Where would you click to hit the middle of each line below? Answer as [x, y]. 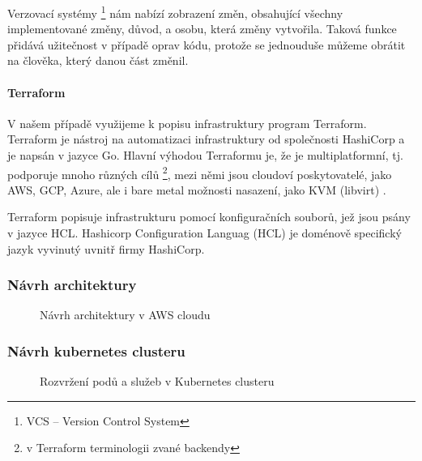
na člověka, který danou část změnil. [98, 60]
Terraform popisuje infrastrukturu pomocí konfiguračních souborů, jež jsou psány [209, 217]
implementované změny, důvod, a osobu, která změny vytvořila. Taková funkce [202, 29]
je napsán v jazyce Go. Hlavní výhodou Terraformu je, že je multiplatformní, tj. [205, 155]
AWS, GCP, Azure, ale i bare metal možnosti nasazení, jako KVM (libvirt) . [197, 189]
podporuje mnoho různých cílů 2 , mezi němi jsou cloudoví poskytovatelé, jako [200, 173]
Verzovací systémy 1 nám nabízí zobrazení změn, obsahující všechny [175, 12]
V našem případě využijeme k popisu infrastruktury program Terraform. [187, 123]
